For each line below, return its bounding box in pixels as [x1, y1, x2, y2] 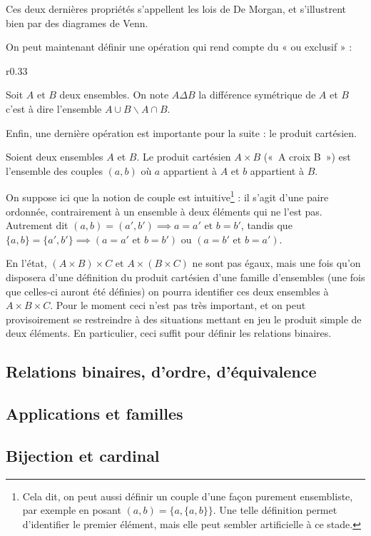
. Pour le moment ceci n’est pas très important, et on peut [50, 298, 306, 313]
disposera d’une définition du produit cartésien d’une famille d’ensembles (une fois [6, 269, 365, 284]
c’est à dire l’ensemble [6, 101, 102, 116]
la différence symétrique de [198, 87, 316, 102]
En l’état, [6, 256, 47, 270]
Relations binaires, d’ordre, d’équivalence [6, 360, 317, 383]
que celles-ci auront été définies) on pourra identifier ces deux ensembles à [6, 283, 329, 298]
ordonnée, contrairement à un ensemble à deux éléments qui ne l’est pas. [6, 203, 322, 218]
